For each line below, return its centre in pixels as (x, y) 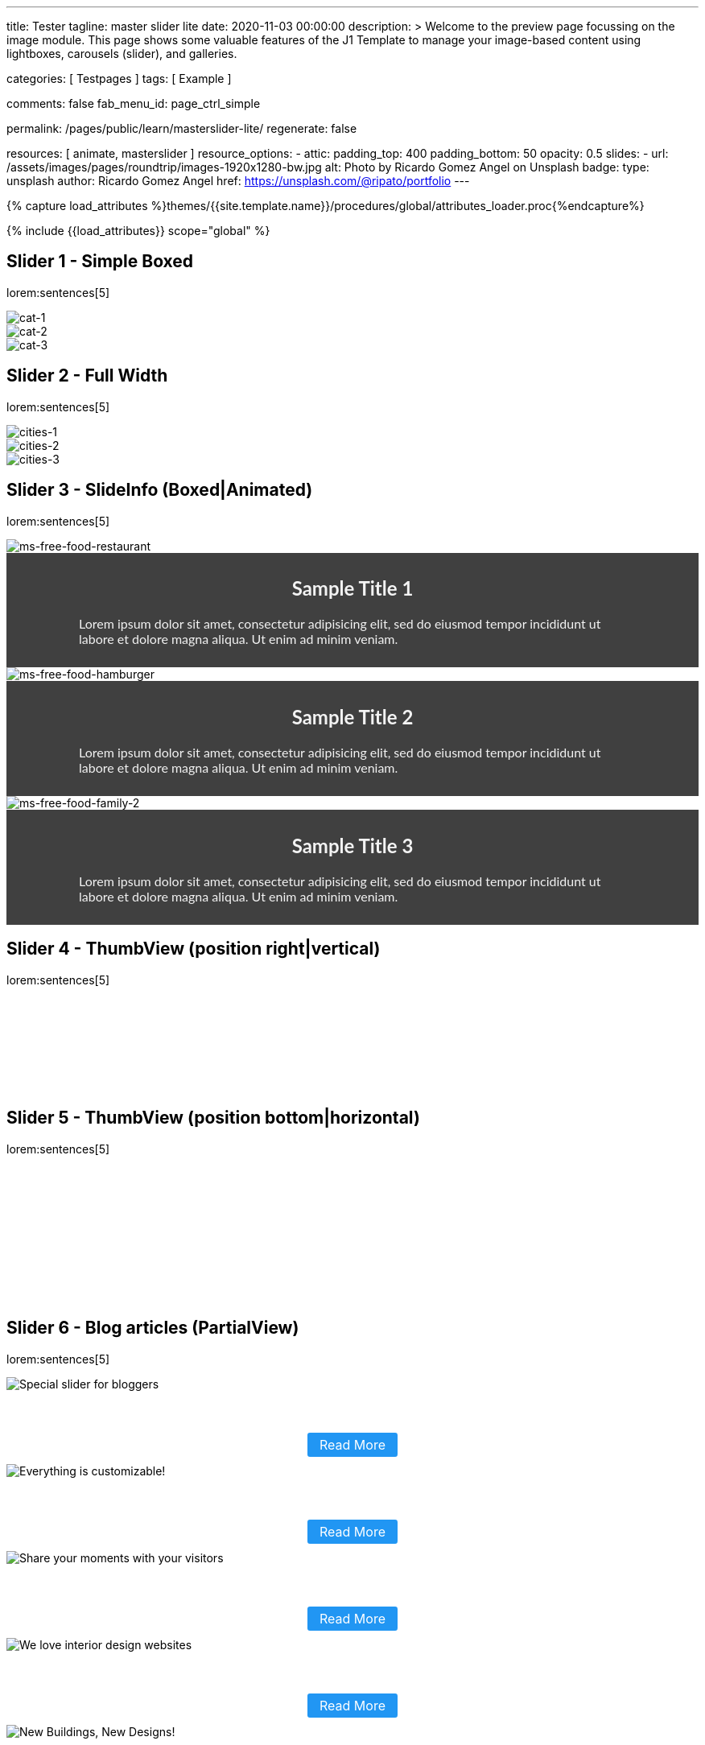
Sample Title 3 (352, 846)
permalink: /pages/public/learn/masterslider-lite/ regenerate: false (182, 128)
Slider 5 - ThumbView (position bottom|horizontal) (213, 1118)
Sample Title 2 (352, 717)
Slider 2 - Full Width (87, 376)
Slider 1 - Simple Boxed (100, 262)
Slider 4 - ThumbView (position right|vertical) (194, 949)
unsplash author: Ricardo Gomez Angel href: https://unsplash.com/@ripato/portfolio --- (238, 181)
